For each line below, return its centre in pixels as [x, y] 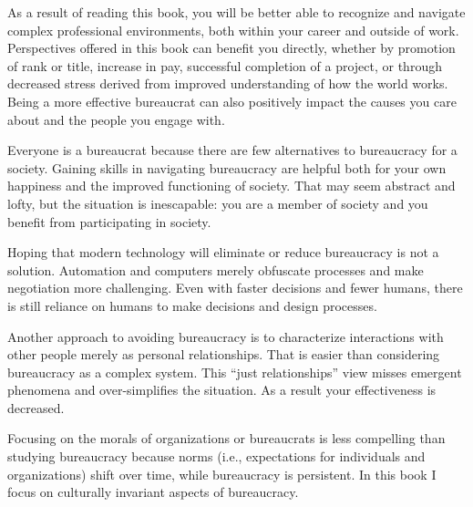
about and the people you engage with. [116, 119]
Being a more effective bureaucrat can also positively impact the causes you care [232, 101]
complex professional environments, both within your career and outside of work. [233, 30]
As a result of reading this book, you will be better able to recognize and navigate [236, 12]
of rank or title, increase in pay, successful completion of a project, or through [225, 65]
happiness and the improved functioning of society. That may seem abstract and [231, 186]
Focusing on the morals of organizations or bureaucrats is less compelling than [226, 438]
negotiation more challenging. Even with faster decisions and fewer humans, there [235, 288]
